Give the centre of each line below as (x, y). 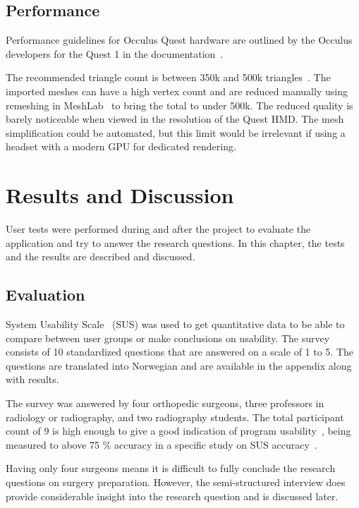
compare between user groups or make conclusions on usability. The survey (168, 338)
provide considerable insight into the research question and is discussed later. (172, 496)
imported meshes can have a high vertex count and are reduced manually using (177, 91)
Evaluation (45, 295)
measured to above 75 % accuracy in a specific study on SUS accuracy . (162, 444)
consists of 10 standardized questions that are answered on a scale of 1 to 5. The (180, 352)
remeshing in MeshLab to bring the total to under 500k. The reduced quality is (179, 105)
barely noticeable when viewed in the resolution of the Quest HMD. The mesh (175, 119)
